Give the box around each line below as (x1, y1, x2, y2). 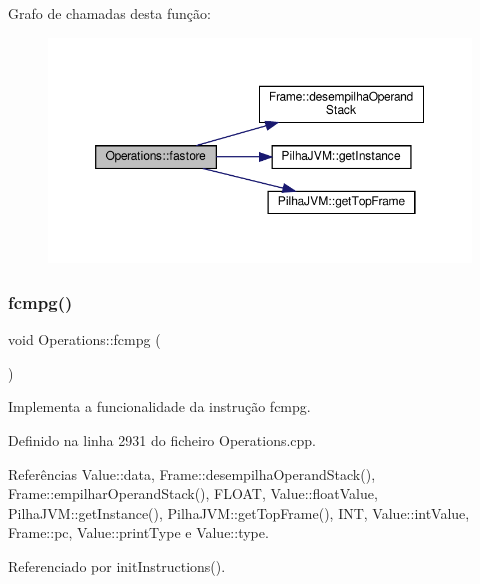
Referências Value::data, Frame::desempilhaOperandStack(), (8, 463, 376, 484)
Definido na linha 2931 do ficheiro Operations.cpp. (8, 430, 317, 450)
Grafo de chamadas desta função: (8, 3, 211, 23)
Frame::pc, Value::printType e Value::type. (8, 522, 269, 543)
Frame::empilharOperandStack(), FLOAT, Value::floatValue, (8, 483, 378, 504)
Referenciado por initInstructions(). (8, 555, 226, 576)
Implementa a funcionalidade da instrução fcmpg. (8, 396, 311, 417)
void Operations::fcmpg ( (8, 329, 161, 350)
